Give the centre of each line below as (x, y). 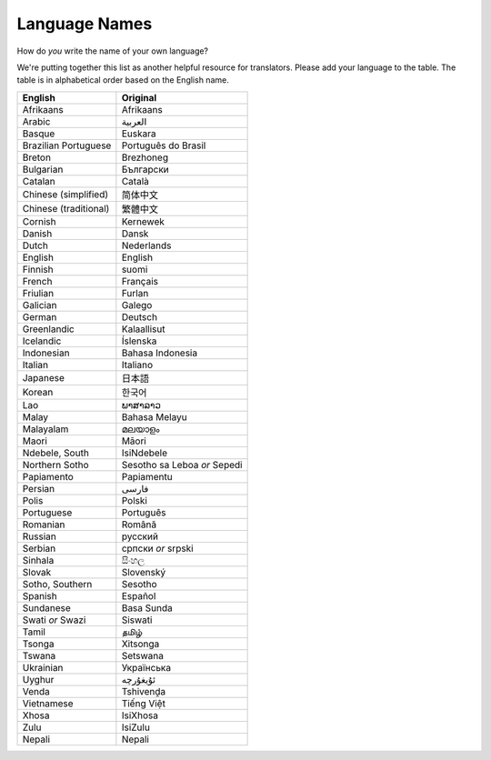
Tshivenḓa (144, 691)
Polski (134, 500)
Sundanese (47, 607)
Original (139, 97)
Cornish (39, 221)
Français (140, 281)
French (37, 281)
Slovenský (144, 572)
